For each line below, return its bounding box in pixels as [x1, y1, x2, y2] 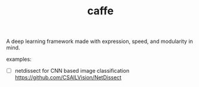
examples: [6, 55, 32, 63]
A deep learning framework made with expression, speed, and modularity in [6, 38, 193, 45]
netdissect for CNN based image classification [14, 67, 130, 74]
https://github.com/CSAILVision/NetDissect [14, 74, 122, 81]
